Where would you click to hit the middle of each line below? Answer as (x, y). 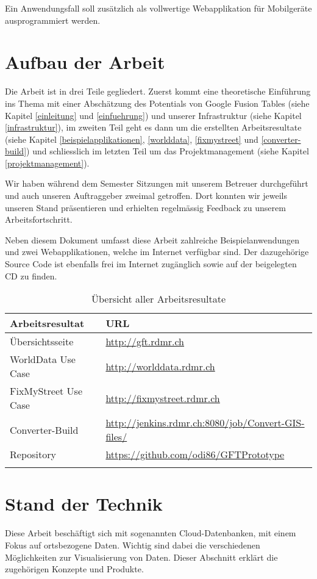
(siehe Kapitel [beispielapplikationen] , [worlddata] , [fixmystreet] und (132, 139)
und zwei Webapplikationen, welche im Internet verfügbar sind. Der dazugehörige (157, 252)
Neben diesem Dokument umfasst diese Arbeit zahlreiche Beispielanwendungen (152, 239)
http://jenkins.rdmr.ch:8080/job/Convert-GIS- (205, 423)
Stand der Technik (84, 504)
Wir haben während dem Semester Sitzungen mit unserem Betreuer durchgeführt (157, 183)
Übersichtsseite (42, 342)
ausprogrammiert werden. (53, 20)
